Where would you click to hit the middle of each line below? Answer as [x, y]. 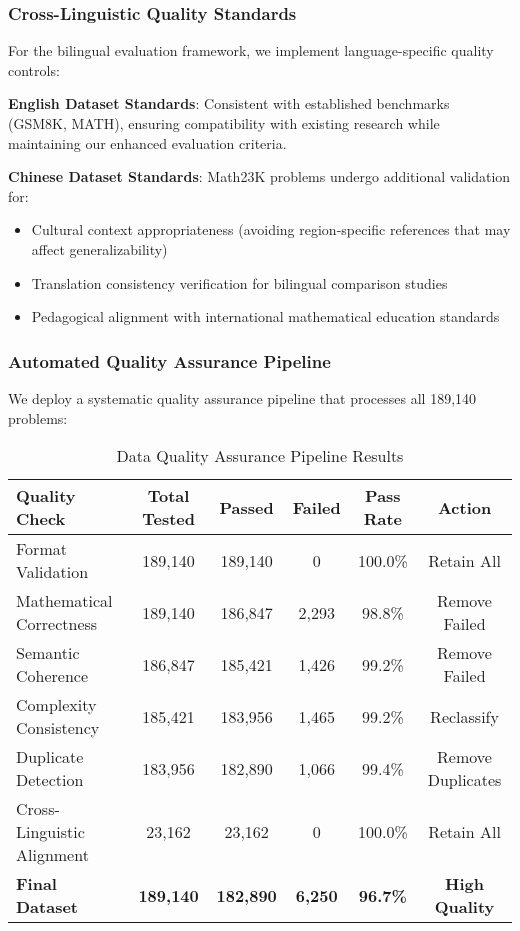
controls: [34, 69]
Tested [168, 519]
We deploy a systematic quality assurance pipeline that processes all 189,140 [242, 397]
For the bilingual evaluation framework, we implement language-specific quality [251, 50]
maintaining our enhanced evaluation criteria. [147, 142]
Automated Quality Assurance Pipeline [169, 360]
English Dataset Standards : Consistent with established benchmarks [229, 103]
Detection [50, 780]
